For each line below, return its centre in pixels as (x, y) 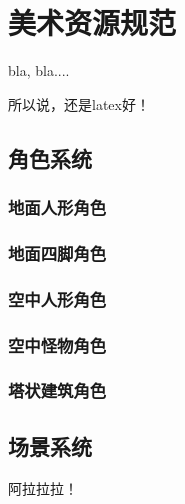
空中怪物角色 (57, 344)
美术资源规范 (92, 22)
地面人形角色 (57, 207)
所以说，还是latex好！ (79, 103)
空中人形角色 (57, 298)
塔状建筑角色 (57, 390)
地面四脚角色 (57, 252)
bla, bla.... (39, 70)
